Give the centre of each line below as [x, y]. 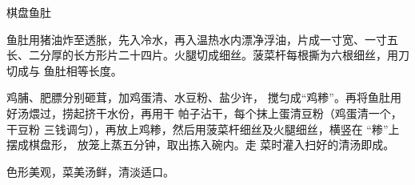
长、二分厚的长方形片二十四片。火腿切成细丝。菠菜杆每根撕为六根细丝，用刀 [208, 55]
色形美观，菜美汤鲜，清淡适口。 [90, 171]
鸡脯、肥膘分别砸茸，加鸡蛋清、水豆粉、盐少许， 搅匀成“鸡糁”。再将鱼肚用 [204, 97]
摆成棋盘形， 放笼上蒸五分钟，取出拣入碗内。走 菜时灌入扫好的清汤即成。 [201, 145]
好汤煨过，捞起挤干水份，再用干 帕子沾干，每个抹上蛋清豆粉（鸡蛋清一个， [204, 113]
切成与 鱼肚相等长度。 [64, 70]
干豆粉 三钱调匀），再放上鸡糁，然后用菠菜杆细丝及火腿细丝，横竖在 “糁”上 [203, 129]
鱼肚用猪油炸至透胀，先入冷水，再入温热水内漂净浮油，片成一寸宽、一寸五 [202, 39]
